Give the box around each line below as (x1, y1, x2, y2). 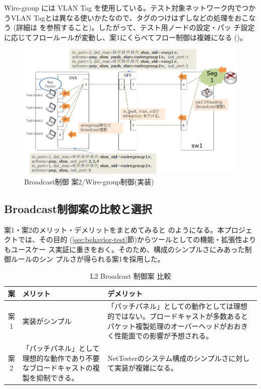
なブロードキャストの (22, 362, 93, 373)
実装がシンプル (22, 315, 72, 326)
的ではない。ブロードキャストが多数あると (107, 310, 248, 321)
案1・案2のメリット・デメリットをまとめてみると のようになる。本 (4, 224, 224, 235)
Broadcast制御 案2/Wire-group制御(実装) (24, 176, 154, 186)
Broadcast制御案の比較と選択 (4, 201, 152, 216)
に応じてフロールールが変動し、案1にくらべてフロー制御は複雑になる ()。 (4, 32, 247, 42)
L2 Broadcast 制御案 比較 (90, 270, 171, 281)
